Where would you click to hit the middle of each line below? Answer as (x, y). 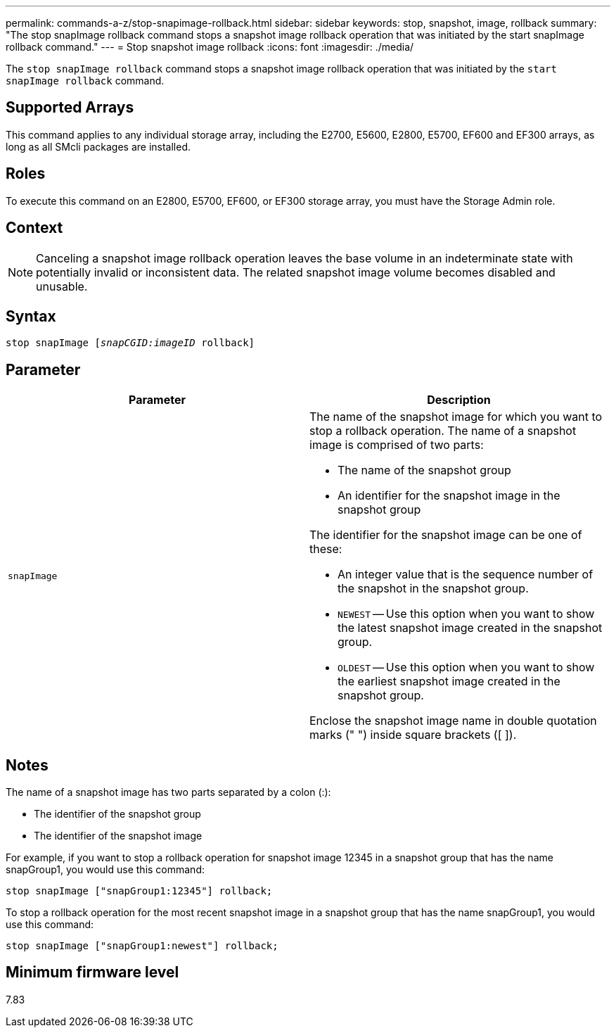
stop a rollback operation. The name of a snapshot (443, 431)
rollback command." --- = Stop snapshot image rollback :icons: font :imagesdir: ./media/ (210, 47)
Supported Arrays (70, 108)
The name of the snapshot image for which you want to (456, 417)
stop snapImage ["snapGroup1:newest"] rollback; (142, 946)
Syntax (31, 316)
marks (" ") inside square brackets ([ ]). (413, 735)
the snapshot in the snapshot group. (433, 589)
